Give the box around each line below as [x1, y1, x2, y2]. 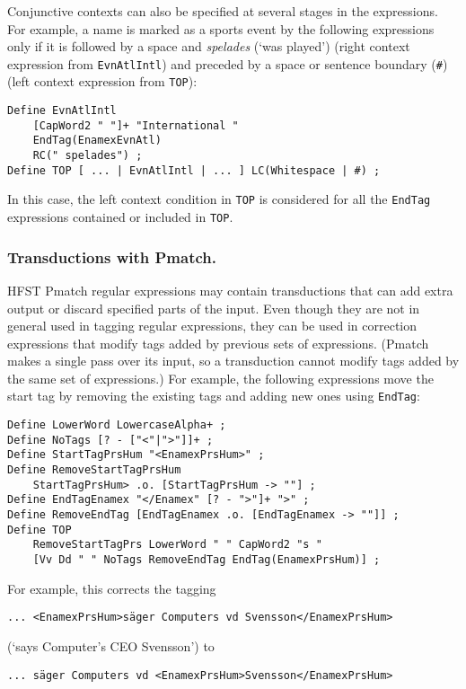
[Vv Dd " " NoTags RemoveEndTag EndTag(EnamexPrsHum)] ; [32, 553, 381, 567]
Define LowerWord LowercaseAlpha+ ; [7, 419, 226, 432]
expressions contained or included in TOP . [7, 208, 233, 226]
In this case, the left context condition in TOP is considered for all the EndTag [7, 190, 431, 208]
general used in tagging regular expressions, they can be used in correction [7, 316, 418, 335]
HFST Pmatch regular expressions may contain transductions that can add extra [7, 280, 453, 299]
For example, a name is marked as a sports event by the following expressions [7, 19, 435, 38]
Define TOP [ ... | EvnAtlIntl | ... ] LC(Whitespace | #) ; [7, 163, 381, 177]
